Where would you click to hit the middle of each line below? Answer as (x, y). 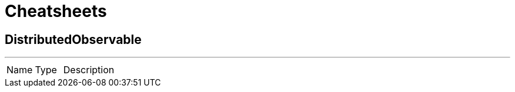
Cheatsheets (56, 11)
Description (89, 70)
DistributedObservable (73, 39)
